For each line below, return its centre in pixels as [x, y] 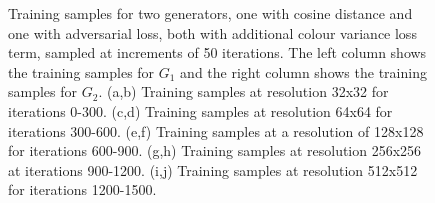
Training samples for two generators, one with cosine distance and [210, 13]
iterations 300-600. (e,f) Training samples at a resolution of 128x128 [216, 130]
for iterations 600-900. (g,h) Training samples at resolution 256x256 [215, 150]
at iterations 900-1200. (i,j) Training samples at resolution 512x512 [213, 169]
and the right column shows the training [303, 71]
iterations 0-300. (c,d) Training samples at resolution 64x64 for [200, 110]
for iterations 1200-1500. [82, 189]
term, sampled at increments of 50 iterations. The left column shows [217, 52]
